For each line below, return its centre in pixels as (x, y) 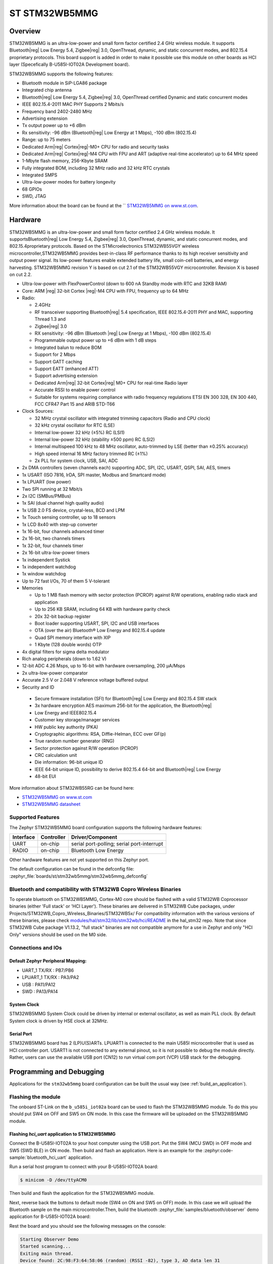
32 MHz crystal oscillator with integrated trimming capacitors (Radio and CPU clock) (123, 418)
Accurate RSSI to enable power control (75, 390)
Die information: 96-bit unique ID (69, 762)
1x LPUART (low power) (47, 482)
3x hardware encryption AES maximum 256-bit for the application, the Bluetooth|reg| (123, 706)
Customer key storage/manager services (77, 720)
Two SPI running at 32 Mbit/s (52, 489)
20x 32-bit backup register (63, 616)
